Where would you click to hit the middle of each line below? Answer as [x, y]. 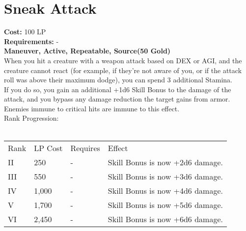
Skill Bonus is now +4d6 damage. [165, 190]
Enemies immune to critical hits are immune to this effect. [92, 108]
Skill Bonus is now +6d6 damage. [165, 219]
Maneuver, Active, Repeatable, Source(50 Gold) [87, 51]
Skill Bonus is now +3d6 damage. [165, 176]
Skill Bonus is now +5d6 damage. [165, 205]
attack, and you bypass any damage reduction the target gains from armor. [117, 99]
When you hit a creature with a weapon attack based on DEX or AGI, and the [123, 60]
